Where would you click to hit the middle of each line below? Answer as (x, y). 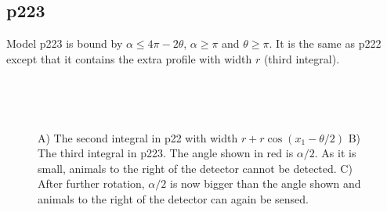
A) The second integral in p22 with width (138, 137)
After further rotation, (91, 183)
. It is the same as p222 (325, 43)
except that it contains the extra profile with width (129, 58)
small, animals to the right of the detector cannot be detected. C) (195, 168)
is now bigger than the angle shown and (265, 183)
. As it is (335, 153)
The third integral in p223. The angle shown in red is (166, 153)
